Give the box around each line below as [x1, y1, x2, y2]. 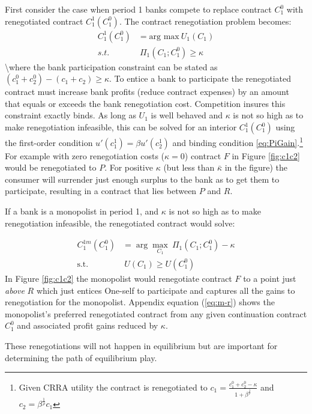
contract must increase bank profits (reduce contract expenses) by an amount [5, 85, 289, 98]
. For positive [104, 161, 153, 174]
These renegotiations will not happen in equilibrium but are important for [5, 339, 278, 352]
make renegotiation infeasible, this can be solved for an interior [5, 121, 237, 133]
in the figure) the [224, 161, 287, 174]
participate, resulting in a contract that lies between [5, 184, 197, 197]
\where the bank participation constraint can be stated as [5, 60, 218, 73]
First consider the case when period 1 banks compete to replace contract [5, 3, 272, 15]
